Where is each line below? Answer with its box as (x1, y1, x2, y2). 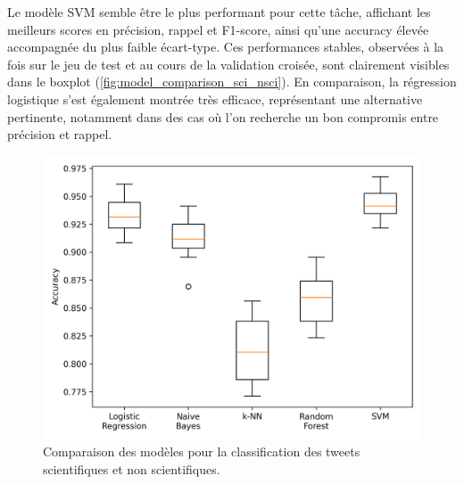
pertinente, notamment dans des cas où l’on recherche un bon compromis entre (7, 107, 439, 126)
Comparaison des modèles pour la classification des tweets (43, 442, 360, 461)
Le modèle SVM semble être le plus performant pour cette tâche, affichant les (7, 3, 431, 21)
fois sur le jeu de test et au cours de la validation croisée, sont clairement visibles (7, 54, 450, 73)
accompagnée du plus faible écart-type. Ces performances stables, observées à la (7, 37, 444, 56)
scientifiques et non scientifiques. (43, 459, 220, 478)
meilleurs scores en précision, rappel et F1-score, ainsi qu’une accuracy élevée (7, 20, 429, 38)
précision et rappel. (7, 125, 112, 144)
